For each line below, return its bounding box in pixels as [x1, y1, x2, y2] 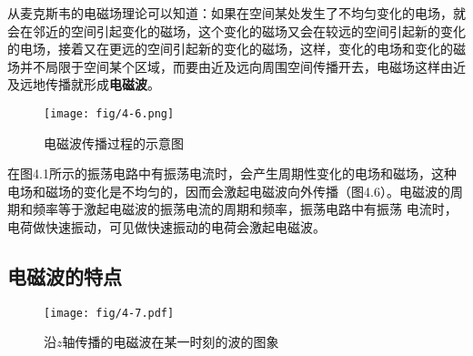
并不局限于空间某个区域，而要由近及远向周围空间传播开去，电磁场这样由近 [19, 56, 466, 76]
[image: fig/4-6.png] [44, 107, 175, 120]
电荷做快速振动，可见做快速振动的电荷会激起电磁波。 [7, 218, 326, 236]
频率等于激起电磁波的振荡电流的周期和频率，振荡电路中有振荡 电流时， [32, 199, 458, 219]
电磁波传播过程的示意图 [44, 133, 184, 152]
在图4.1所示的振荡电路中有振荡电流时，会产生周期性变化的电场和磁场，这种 [7, 164, 457, 183]
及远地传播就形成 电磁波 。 [7, 75, 160, 94]
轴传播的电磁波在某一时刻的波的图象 [62, 332, 279, 351]
